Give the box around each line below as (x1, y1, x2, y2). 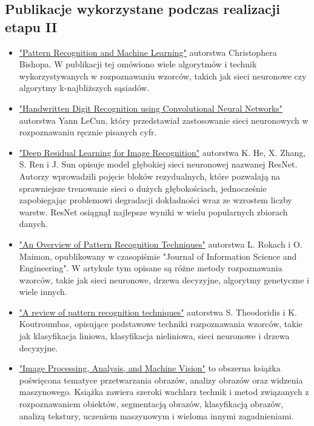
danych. (19, 217, 48, 230)
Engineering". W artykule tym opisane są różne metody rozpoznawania (19, 262, 282, 274)
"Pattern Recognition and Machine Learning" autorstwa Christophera (19, 46, 277, 58)
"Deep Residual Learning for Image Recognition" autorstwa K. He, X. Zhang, (19, 146, 306, 158)
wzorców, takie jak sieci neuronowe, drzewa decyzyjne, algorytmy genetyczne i (19, 273, 309, 286)
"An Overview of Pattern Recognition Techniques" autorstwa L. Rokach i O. (19, 237, 302, 250)
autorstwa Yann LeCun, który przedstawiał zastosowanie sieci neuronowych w (19, 113, 309, 126)
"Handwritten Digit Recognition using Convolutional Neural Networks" (19, 101, 283, 114)
